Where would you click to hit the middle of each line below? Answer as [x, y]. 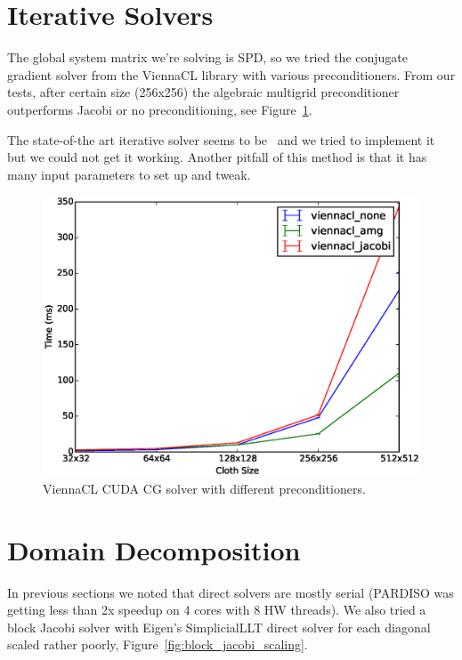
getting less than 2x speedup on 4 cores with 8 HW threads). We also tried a [217, 610]
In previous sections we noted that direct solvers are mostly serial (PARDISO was [231, 592]
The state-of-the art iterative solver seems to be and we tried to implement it [221, 139]
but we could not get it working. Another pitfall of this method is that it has [217, 157]
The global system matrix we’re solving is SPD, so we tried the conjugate [208, 57]
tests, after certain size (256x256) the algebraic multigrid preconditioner [203, 92]
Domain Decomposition [154, 549]
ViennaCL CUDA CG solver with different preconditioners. [204, 488]
